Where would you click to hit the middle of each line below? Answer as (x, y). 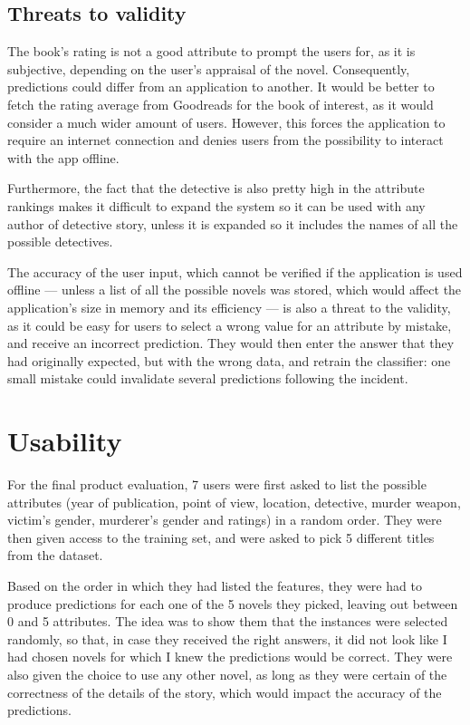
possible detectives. (60, 242)
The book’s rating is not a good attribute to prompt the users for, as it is (211, 51)
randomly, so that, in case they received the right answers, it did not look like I (227, 638)
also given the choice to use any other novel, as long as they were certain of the (227, 674)
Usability (65, 441)
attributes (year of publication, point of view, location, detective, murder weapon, (234, 502)
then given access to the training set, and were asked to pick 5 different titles (221, 537)
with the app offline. (63, 157)
